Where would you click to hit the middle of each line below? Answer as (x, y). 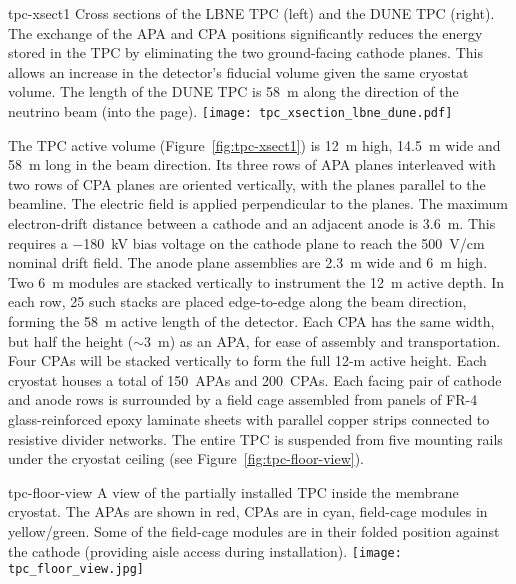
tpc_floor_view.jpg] (76, 569)
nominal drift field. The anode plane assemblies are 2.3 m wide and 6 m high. (248, 262)
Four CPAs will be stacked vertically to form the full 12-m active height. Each (247, 360)
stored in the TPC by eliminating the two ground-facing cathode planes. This (245, 52)
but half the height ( (71, 340)
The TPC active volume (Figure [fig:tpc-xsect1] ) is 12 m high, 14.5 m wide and (254, 144)
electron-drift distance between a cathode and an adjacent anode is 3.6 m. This (252, 223)
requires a (38, 242)
